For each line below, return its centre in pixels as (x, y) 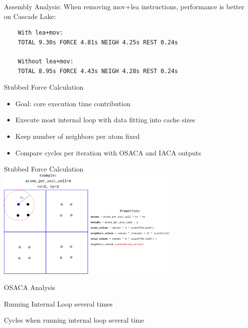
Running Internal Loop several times (58, 303)
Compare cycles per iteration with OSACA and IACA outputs (108, 152)
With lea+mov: (40, 33)
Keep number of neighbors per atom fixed (78, 136)
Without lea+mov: (46, 61)
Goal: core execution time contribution (73, 103)
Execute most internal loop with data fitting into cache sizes (105, 120)
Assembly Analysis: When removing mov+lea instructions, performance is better (124, 6)
